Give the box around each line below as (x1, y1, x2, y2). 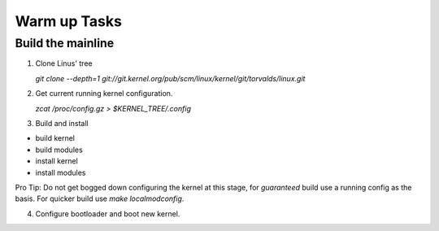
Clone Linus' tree (35, 59, 93, 68)
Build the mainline (15, 36, 114, 50)
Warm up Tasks (15, 12, 122, 30)
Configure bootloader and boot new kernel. (35, 208, 180, 219)
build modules (35, 145, 83, 155)
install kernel (35, 156, 79, 166)
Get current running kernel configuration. (35, 89, 173, 98)
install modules (35, 168, 86, 177)
